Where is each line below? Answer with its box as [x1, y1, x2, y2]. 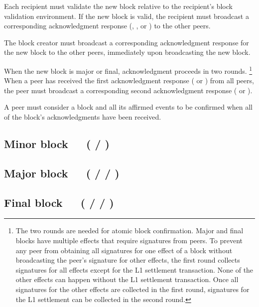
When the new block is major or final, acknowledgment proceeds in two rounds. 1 [4, 64, 253, 76]
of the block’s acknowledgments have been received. [4, 112, 161, 122]
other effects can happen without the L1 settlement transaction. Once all [15, 274, 239, 285]
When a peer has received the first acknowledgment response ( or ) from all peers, [4, 75, 254, 86]
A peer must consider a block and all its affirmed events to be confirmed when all [4, 102, 253, 112]
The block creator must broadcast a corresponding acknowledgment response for [4, 37, 249, 47]
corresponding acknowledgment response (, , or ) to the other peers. [4, 20, 211, 31]
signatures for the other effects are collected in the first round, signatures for [15, 284, 250, 294]
